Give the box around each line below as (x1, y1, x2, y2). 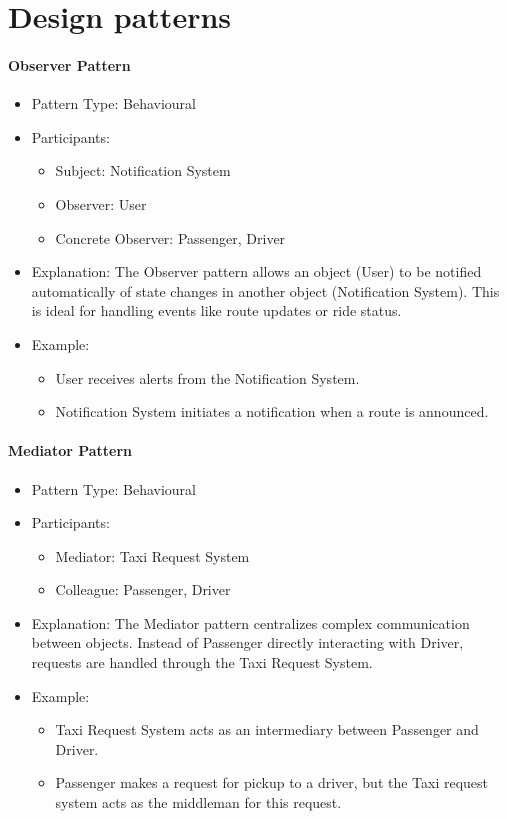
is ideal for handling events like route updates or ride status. (31, 300, 402, 321)
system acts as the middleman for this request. (55, 792, 342, 813)
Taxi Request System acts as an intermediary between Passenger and (55, 719, 479, 740)
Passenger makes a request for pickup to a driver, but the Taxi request (55, 772, 489, 793)
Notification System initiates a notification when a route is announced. (55, 401, 489, 422)
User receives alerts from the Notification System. (55, 367, 360, 388)
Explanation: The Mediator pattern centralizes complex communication (31, 612, 470, 633)
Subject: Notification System (55, 160, 231, 181)
